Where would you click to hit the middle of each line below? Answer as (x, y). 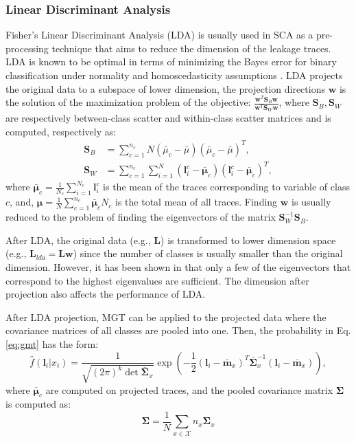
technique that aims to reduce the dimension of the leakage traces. (191, 48)
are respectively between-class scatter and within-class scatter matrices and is (168, 118)
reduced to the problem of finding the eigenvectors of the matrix (141, 217)
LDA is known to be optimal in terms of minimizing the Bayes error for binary (171, 62)
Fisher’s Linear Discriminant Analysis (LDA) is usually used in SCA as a (159, 35)
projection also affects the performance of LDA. (106, 294)
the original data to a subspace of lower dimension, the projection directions (165, 88)
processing (27, 48)
